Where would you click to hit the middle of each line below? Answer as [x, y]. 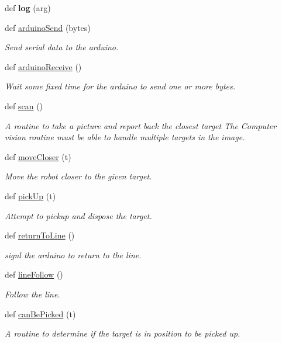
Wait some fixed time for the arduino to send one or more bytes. [120, 86]
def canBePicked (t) [40, 313]
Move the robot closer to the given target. [78, 176]
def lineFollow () [34, 274]
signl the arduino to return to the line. [73, 254]
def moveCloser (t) [38, 156]
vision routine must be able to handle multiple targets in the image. [125, 137]
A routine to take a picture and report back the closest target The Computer [141, 125]
